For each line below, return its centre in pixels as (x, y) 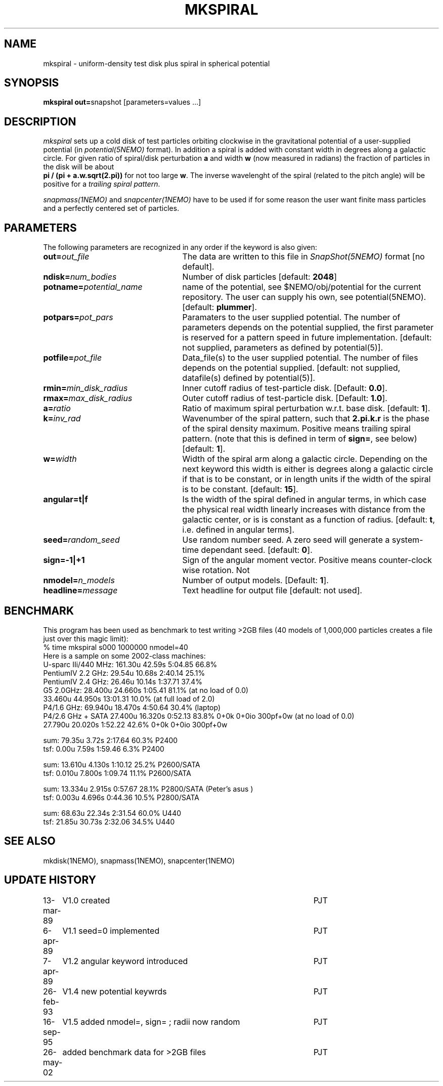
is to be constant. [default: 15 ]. (240, 489)
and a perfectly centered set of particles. (111, 208)
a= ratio (57, 408)
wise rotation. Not (216, 570)
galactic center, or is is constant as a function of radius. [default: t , (309, 520)
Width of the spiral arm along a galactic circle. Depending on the (305, 459)
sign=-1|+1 (64, 560)
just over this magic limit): (86, 638)
